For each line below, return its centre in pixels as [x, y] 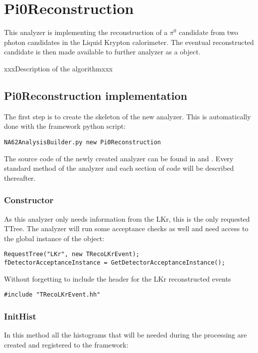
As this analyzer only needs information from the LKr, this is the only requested [127, 218]
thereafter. [20, 177]
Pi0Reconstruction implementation [96, 95]
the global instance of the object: [54, 238]
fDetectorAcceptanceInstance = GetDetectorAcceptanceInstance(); [115, 262]
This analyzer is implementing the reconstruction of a [86, 32]
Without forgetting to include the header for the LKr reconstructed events [118, 278]
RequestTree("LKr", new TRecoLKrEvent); [72, 254]
